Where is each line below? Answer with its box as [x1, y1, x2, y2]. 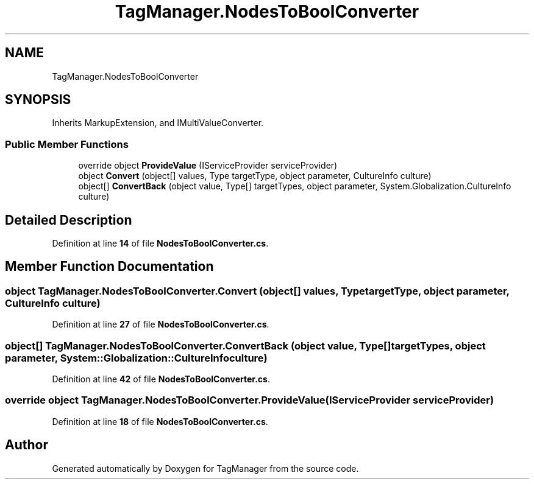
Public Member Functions [5, 138, 129, 150]
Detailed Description [5, 212, 132, 228]
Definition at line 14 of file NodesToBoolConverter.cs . [52, 238, 269, 249]
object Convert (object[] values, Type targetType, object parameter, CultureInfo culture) [78, 170, 432, 181]
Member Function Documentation [5, 259, 214, 275]
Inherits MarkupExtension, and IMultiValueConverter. [52, 117, 264, 128]
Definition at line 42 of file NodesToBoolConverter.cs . [52, 374, 270, 384]
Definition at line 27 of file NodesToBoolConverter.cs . [52, 319, 269, 330]
